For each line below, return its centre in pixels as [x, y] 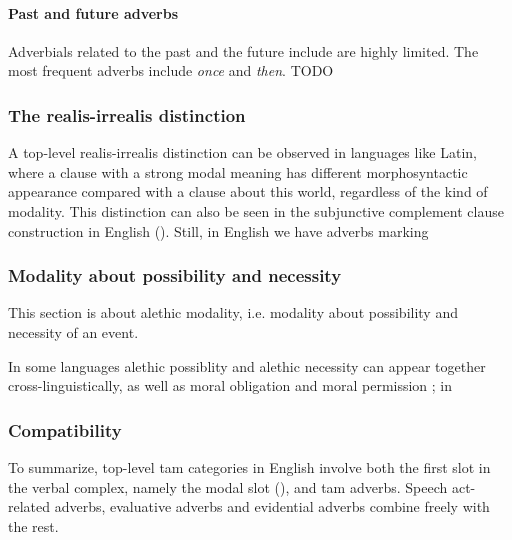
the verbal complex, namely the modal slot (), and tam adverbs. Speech [228, 486]
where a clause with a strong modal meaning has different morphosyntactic [238, 171]
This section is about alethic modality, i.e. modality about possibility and [233, 312]
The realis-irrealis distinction [127, 114]
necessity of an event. [73, 331]
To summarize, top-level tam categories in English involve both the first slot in [249, 466]
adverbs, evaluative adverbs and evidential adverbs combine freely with [272, 506]
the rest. [33, 525]
